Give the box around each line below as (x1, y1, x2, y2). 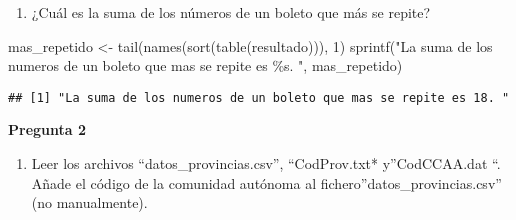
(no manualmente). (31, 192, 148, 213)
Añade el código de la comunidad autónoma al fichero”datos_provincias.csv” (31, 172, 502, 193)
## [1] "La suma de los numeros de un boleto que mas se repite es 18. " (8, 90, 510, 105)
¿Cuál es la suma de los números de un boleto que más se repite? (31, 2, 431, 22)
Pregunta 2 (8, 119, 87, 140)
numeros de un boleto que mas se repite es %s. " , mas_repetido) (8, 55, 403, 76)
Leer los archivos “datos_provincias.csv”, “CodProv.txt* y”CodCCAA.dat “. (31, 153, 501, 174)
